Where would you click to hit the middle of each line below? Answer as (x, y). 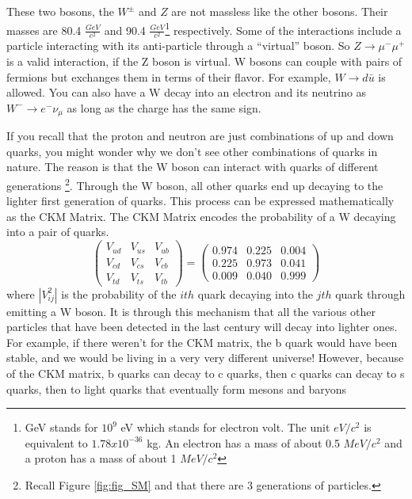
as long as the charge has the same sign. (164, 107)
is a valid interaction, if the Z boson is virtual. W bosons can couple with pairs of (204, 61)
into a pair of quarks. (58, 232)
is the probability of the (119, 293)
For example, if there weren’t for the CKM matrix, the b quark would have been (202, 342)
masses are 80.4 (44, 30)
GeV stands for (61, 427)
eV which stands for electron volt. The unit (225, 427)
